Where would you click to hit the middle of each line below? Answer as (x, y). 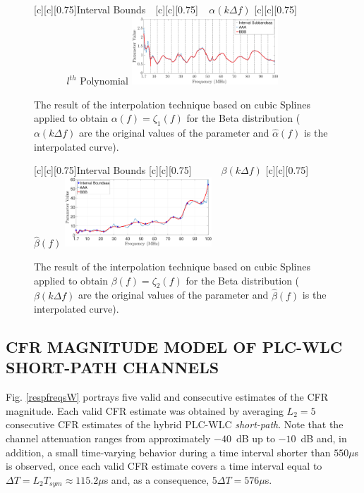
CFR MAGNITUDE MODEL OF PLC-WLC (174, 347)
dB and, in (324, 438)
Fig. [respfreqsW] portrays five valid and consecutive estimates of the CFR (167, 397)
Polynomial (104, 81)
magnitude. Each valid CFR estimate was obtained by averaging (145, 410)
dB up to (255, 438)
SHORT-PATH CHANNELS (113, 367)
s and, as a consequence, (157, 479)
